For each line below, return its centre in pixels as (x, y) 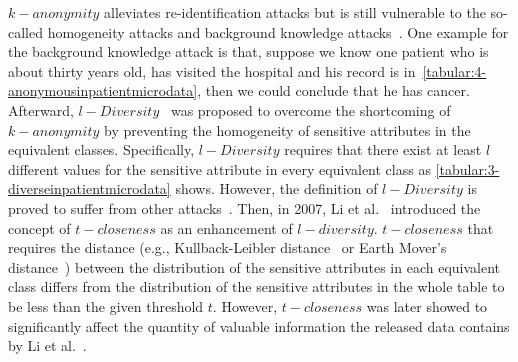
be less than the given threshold (106, 305)
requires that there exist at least (383, 149)
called (25, 31)
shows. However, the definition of (276, 188)
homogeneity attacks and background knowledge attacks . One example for (278, 31)
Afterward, (41, 109)
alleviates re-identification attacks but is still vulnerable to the (295, 12)
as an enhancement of (226, 227)
